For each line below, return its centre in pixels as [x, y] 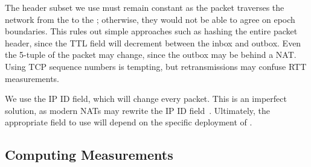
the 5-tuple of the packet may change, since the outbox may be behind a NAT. [151, 55]
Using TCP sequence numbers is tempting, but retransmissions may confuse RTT [156, 66]
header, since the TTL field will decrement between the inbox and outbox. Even [153, 43]
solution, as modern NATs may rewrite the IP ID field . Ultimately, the [138, 110]
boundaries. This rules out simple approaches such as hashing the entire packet [151, 31]
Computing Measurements [89, 155]
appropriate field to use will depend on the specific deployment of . [129, 122]
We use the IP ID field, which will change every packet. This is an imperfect [146, 99]
